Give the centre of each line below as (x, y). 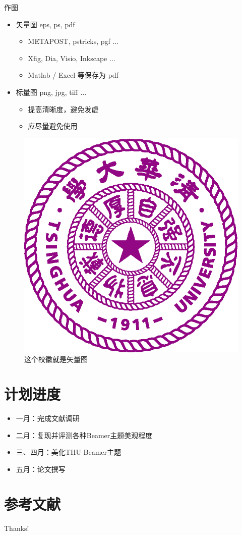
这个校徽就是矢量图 (56, 359)
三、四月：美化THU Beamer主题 (69, 452)
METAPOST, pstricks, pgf (69, 41)
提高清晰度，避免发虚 (63, 109)
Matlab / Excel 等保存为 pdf (73, 75)
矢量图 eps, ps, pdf (45, 24)
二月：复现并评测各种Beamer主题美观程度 (84, 435)
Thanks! (17, 528)
